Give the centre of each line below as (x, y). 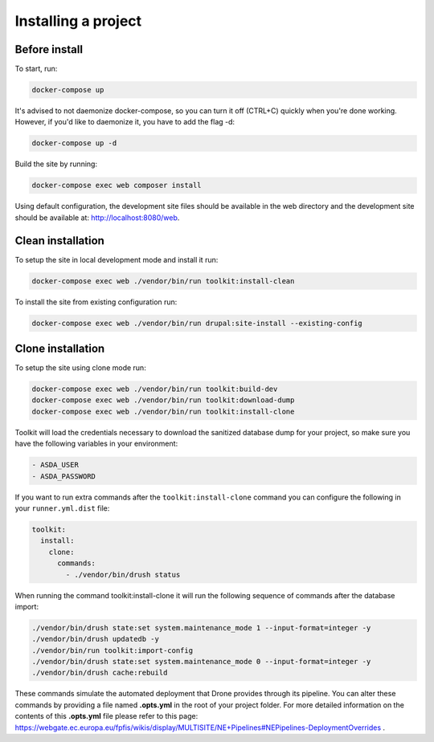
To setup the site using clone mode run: (80, 368)
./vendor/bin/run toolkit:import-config (112, 650)
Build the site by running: (56, 164)
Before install (49, 49)
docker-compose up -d (74, 143)
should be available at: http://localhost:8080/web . (97, 218)
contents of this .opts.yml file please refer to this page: (106, 716)
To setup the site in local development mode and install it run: (117, 259)
